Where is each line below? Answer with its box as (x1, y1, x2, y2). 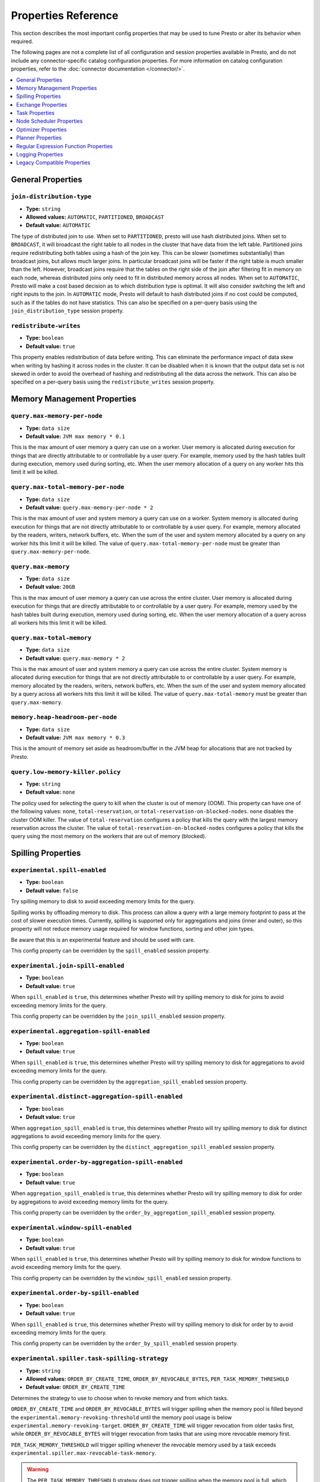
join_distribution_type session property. (11, 307, 124, 314)
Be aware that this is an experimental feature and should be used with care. (11, 936, 196, 943)
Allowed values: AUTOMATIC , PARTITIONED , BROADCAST (25, 213, 164, 221)
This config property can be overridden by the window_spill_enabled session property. (11, 1275, 232, 1282)
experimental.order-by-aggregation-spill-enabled (11, 1158, 183, 1166)
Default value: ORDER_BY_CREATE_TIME (25, 1384, 126, 1391)
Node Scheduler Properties (16, 117, 83, 124)
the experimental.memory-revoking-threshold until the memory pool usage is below (11, 1414, 232, 1421)
